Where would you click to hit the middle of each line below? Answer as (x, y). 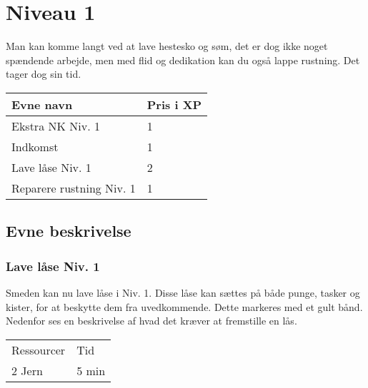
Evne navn (42, 104)
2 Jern (27, 370)
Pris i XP (174, 104)
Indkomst (35, 146)
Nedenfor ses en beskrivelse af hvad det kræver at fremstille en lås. (151, 321)
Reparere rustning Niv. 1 (74, 188)
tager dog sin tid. (44, 74)
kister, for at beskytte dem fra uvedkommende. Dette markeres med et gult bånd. (184, 306)
